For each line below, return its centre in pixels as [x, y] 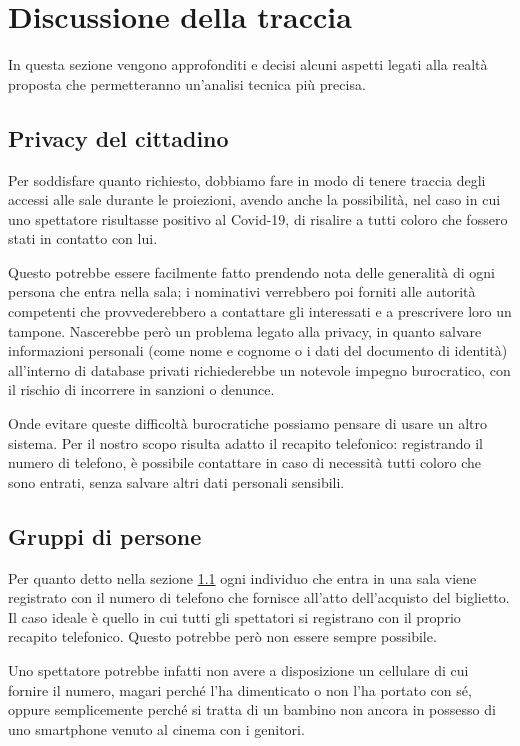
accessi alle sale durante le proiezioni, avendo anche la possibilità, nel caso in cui [254, 199]
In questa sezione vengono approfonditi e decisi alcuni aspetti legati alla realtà [248, 64]
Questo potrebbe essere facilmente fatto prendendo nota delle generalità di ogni [251, 271]
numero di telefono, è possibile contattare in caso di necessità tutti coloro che [244, 462]
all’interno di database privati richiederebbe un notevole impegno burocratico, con [259, 369]
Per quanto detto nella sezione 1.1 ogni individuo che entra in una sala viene [242, 577]
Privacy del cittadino [118, 137]
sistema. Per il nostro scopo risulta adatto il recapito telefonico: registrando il [245, 442]
